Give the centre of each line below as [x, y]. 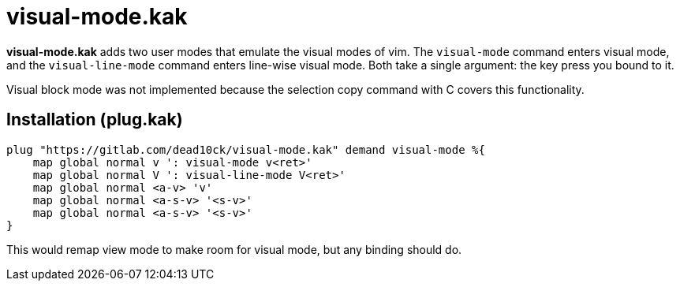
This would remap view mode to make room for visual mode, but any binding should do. [234, 249]
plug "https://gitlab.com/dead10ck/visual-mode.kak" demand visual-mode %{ [246, 149]
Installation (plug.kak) [95, 120]
